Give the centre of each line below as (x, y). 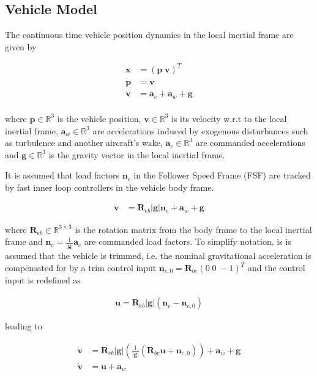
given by (21, 46)
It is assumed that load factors (62, 175)
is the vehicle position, (99, 118)
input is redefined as (43, 280)
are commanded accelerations (250, 143)
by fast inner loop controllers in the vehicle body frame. (110, 187)
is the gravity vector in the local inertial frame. (137, 154)
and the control (276, 267)
